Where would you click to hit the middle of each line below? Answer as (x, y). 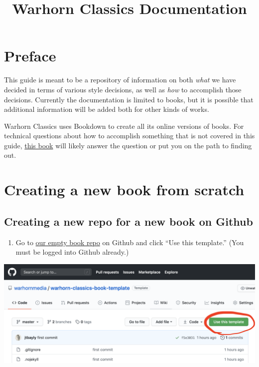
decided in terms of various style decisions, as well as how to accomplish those (123, 89)
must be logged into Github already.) (72, 252)
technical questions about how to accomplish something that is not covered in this (129, 136)
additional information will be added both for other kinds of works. (107, 109)
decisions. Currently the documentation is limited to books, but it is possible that (129, 99)
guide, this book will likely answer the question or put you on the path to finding (128, 145)
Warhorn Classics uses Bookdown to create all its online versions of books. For (124, 126)
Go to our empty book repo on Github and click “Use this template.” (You (130, 242)
